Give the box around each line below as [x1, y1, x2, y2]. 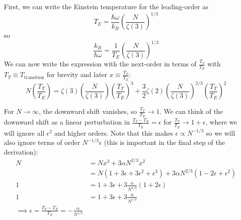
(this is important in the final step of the [104, 137, 225, 147]
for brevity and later [47, 69, 108, 79]
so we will [206, 127, 235, 138]
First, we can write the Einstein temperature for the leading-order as [4, 1, 209, 11]
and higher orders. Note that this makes [54, 127, 173, 138]
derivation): [4, 146, 38, 157]
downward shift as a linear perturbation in [4, 117, 130, 127]
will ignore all [4, 127, 45, 138]
